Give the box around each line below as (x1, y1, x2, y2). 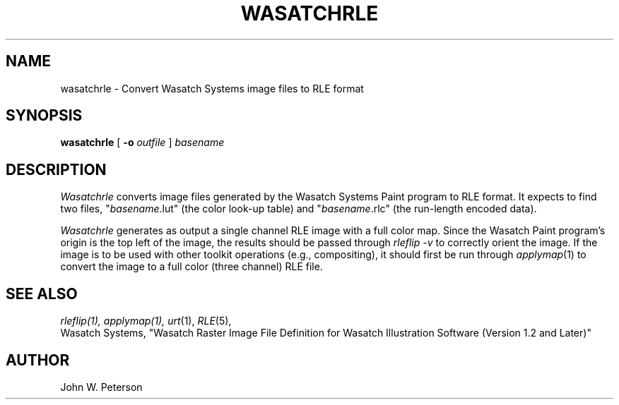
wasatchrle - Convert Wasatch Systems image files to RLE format (60, 82, 364, 95)
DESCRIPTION (6, 160, 107, 179)
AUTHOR (6, 351, 70, 369)
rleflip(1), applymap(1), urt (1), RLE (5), (60, 315, 232, 327)
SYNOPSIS (6, 107, 83, 125)
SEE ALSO (6, 284, 78, 303)
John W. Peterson (60, 380, 143, 393)
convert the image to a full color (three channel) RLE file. (60, 260, 323, 273)
